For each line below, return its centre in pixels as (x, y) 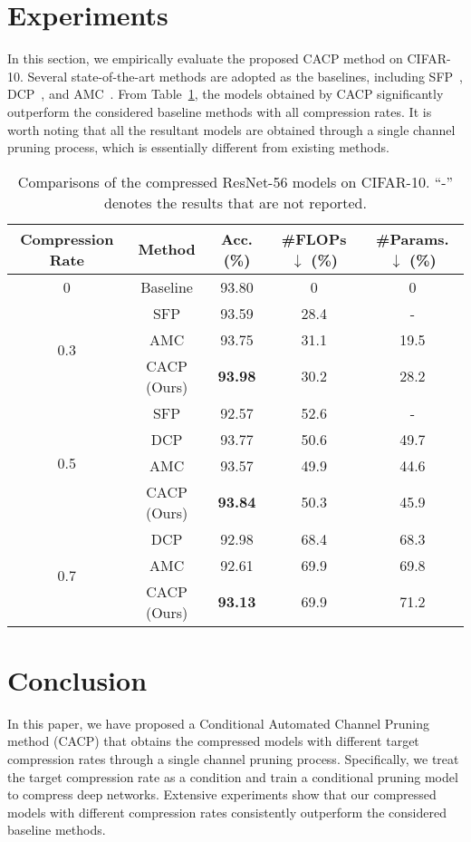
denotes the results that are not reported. (235, 202)
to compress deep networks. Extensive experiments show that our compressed (222, 794)
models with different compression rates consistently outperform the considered (227, 812)
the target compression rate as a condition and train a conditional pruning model (233, 776)
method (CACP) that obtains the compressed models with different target (213, 741)
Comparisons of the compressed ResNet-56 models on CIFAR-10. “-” (235, 181)
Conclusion (77, 679)
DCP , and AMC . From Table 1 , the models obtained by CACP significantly (226, 94)
